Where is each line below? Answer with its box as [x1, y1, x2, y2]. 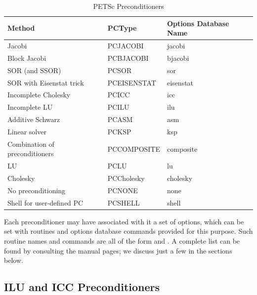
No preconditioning [7, 185, 66, 195]
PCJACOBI [107, 41, 144, 51]
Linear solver [7, 126, 46, 136]
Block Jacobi [7, 52, 46, 63]
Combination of [7, 138, 54, 149]
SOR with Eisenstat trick [7, 77, 84, 87]
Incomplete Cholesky [7, 89, 71, 100]
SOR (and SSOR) [7, 65, 61, 75]
